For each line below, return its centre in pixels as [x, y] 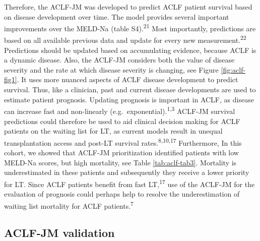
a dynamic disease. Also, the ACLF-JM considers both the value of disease [119, 60]
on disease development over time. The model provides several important [117, 16]
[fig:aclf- [233, 69]
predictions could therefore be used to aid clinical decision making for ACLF [122, 121]
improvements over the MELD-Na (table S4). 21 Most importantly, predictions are [130, 27]
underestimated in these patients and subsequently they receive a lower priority [127, 172]
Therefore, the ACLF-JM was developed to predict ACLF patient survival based [128, 7]
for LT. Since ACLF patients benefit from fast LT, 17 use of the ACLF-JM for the [129, 183]
